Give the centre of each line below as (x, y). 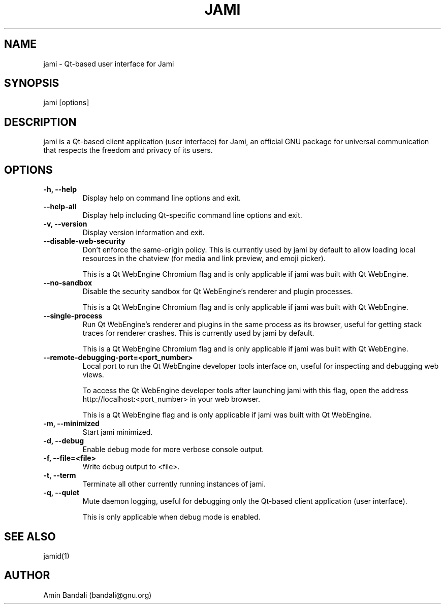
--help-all (60, 207)
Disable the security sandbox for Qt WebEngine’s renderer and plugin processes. (218, 292)
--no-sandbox (68, 283)
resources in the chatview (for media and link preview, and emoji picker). (204, 259)
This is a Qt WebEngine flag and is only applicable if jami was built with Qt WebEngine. (227, 415)
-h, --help (60, 189)
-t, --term (60, 475)
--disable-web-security (84, 241)
